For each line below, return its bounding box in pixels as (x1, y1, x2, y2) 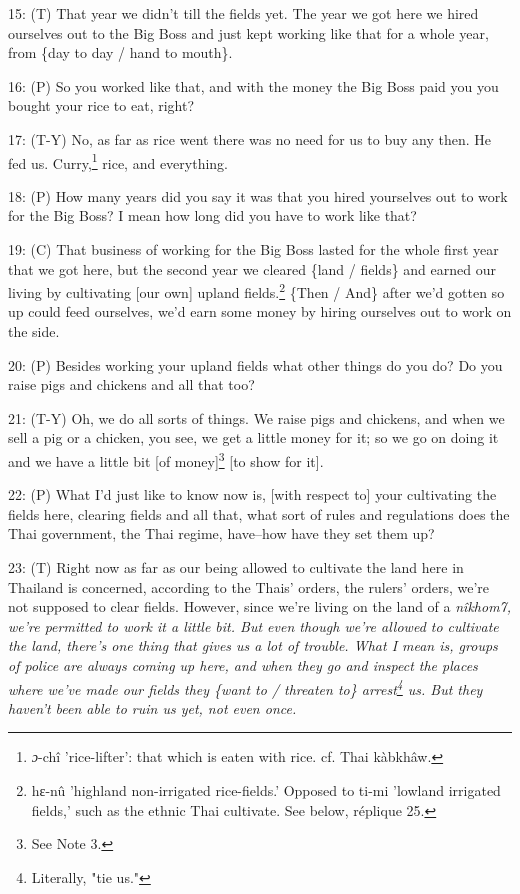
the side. (8, 321, 60, 342)
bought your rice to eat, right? (8, 95, 195, 116)
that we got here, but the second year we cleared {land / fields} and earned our (8, 258, 496, 279)
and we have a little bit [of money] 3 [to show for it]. (8, 448, 324, 471)
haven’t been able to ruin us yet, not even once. (8, 697, 297, 718)
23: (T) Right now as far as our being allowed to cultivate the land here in (8, 557, 464, 578)
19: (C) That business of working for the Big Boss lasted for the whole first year (8, 239, 499, 259)
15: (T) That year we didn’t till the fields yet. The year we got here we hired (8, 3, 479, 23)
